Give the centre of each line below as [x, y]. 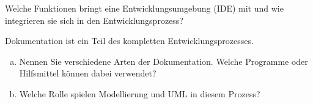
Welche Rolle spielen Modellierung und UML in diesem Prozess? [140, 93]
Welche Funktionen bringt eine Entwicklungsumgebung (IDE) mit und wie [144, 8]
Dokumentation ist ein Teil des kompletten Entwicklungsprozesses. [129, 41]
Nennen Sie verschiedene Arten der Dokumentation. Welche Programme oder [164, 61]
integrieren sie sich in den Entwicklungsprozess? [94, 20]
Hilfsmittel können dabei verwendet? [88, 73]
